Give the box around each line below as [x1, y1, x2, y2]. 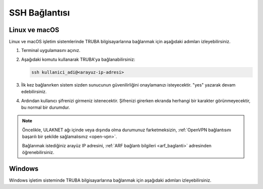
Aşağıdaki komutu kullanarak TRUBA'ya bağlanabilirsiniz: [21, 56, 135, 62]
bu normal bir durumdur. [21, 104, 70, 110]
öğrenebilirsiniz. [22, 149, 55, 155]
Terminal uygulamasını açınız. [21, 48, 80, 53]
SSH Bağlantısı [9, 7, 70, 18]
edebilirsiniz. [21, 89, 47, 95]
